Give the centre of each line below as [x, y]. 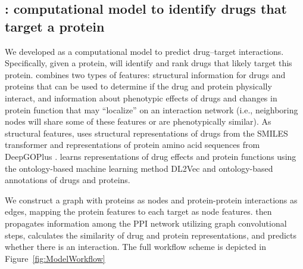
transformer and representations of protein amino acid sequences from [132, 145]
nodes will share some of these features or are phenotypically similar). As [138, 121]
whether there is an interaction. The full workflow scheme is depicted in [136, 247]
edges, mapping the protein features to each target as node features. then [138, 211]
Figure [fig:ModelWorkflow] [55, 258]
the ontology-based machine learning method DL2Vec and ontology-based [139, 168]
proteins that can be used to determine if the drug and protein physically [138, 86]
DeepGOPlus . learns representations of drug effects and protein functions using [151, 156]
